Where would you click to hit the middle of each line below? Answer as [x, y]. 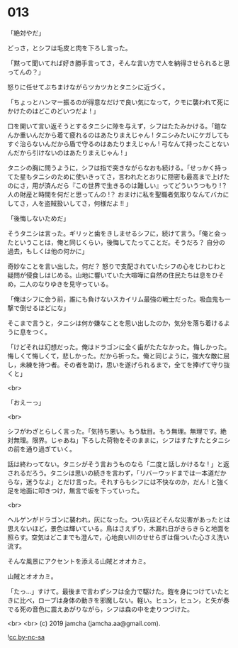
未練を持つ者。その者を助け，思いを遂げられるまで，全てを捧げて [115, 364]
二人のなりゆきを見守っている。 [66, 284]
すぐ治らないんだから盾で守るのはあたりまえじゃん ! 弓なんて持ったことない [118, 143]
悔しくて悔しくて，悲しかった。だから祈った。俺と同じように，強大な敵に [115, 356]
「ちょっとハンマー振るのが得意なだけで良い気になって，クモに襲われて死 [115, 102]
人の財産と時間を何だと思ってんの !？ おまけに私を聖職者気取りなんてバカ [115, 194]
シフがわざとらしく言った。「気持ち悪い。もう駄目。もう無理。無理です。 [114, 431]
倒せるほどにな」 [44, 308]
